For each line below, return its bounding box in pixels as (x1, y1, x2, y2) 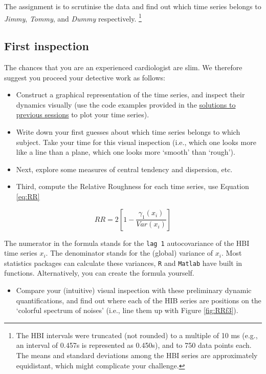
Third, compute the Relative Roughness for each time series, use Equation (16, 181, 249, 192)
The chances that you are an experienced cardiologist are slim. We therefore (4, 62, 242, 73)
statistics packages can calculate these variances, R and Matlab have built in (4, 257, 242, 268)
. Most (221, 247, 242, 258)
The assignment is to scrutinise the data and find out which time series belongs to (4, 1, 261, 11)
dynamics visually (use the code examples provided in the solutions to (16, 99, 236, 110)
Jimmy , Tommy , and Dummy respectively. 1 (4, 11, 142, 24)
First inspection (4, 38, 89, 54)
